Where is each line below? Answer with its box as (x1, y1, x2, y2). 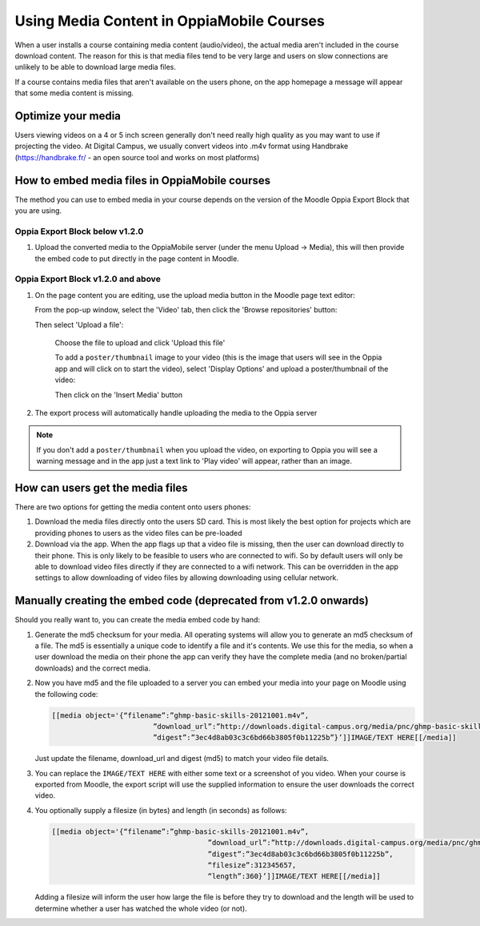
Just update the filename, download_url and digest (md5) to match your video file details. (34, 754, 330, 763)
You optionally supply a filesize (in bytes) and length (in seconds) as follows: (34, 805, 287, 815)
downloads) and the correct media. (34, 663, 151, 673)
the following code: (34, 689, 98, 699)
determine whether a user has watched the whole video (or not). (34, 904, 247, 913)
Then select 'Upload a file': (34, 320, 124, 329)
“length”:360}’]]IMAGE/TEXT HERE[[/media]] (207, 872, 382, 881)
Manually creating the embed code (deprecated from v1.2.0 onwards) (14, 594, 370, 608)
